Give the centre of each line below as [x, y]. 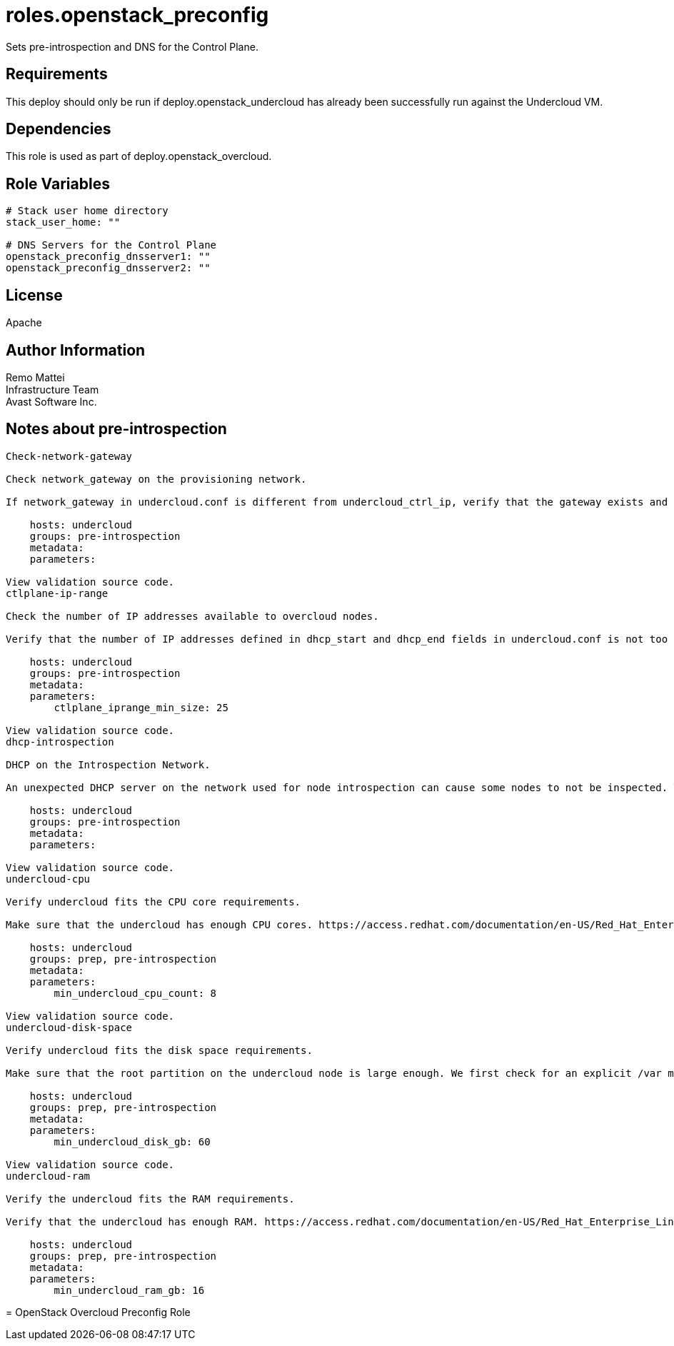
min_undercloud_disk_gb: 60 [132, 1141]
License [34, 295]
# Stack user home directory [87, 211]
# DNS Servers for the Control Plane [111, 245]
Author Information [76, 350]
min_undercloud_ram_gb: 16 [129, 1290]
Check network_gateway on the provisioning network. [156, 479]
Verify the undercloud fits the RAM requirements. [150, 1199]
